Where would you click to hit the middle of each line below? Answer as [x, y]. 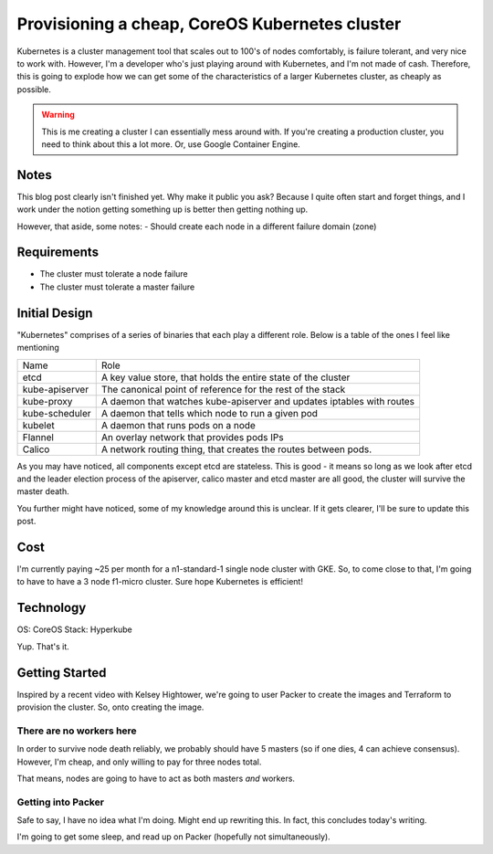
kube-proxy [47, 401]
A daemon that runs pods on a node [178, 425]
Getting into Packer [61, 802]
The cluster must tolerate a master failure [117, 287]
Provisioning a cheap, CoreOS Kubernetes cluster [209, 24]
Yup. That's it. [43, 646]
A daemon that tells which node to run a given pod [210, 413]
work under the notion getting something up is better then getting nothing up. [163, 209]
